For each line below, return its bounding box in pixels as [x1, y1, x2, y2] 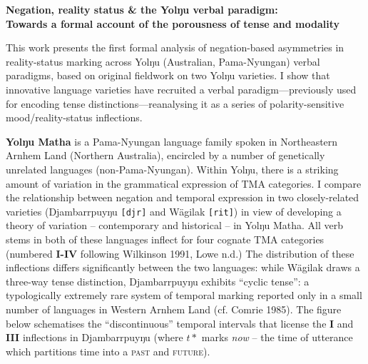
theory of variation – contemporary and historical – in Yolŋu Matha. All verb [6, 218, 343, 233]
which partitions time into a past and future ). [6, 343, 210, 358]
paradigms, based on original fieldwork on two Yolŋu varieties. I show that [6, 68, 330, 83]
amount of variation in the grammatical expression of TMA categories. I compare [6, 176, 362, 191]
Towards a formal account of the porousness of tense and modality [6, 16, 339, 31]
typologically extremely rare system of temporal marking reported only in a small [6, 288, 362, 303]
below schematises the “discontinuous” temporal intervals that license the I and [6, 315, 354, 330]
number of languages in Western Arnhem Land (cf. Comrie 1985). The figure [6, 301, 342, 316]
